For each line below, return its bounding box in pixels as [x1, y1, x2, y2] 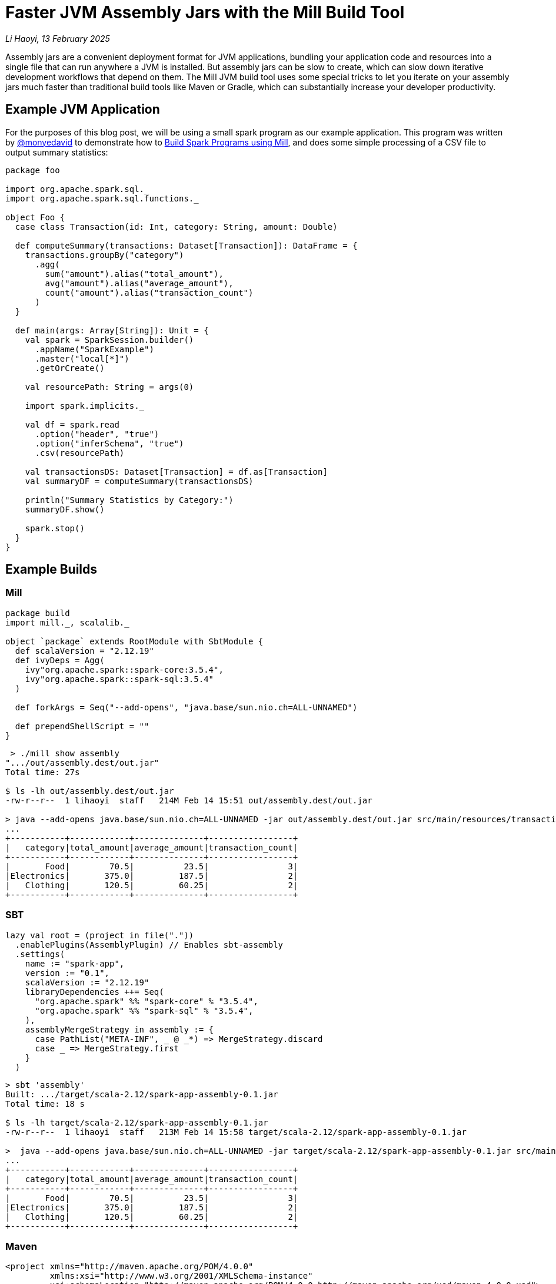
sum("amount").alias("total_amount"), [45, 269, 224, 279]
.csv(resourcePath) [35, 448, 125, 458]
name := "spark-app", [25, 958, 125, 968]
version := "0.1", [25, 968, 110, 978]
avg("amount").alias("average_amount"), [45, 278, 234, 288]
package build [5, 608, 70, 618]
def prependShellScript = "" [15, 721, 149, 731]
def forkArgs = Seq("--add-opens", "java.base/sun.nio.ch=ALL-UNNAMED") [15, 702, 358, 712]
